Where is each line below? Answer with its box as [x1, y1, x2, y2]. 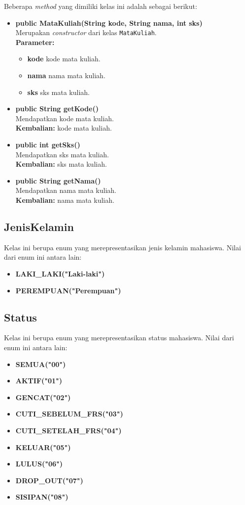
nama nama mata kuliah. [27, 70, 105, 81]
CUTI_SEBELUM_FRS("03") [15, 409, 123, 419]
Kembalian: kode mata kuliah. [15, 123, 112, 133]
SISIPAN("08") [15, 492, 69, 502]
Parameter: [15, 37, 55, 47]
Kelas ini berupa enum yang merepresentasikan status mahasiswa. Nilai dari [4, 332, 234, 343]
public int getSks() [15, 139, 80, 149]
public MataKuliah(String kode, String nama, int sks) [15, 17, 203, 28]
